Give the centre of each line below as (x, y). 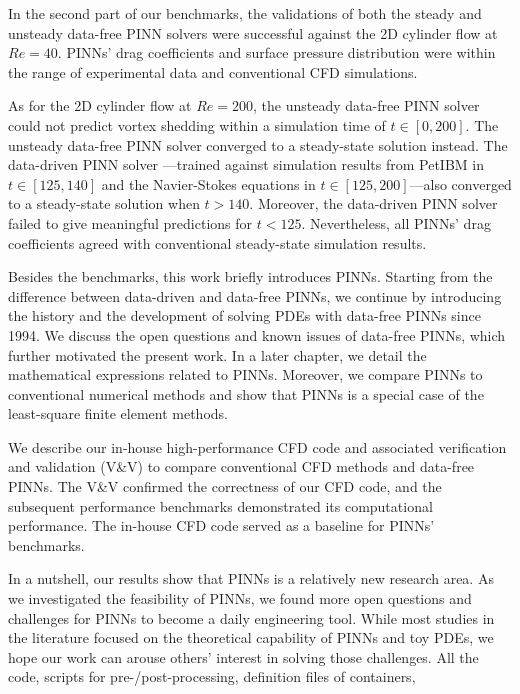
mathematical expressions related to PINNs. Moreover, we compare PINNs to (245, 374)
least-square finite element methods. (118, 413)
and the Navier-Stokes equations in (208, 183)
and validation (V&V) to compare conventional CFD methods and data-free (241, 466)
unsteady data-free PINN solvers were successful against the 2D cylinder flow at (253, 32)
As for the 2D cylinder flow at (100, 105)
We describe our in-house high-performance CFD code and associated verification (257, 446)
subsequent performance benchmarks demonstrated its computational (220, 505)
